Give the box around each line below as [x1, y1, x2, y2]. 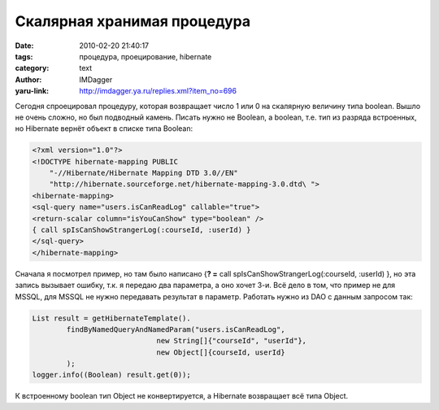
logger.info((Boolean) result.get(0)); [32, 370, 191, 380]
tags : [15, 51, 33, 61]
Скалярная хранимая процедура [15, 12, 251, 30]
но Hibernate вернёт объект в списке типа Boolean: [15, 124, 193, 133]
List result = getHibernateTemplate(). [32, 313, 191, 323]
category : [15, 63, 50, 73]
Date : [15, 41, 34, 50]
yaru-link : [15, 86, 49, 96]
